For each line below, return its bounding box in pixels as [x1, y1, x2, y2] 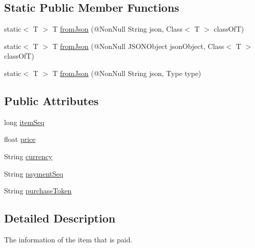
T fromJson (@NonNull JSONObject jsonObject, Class [52, 40, 224, 51]
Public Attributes [4, 92, 99, 108]
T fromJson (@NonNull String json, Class [52, 23, 183, 34]
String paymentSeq [4, 168, 63, 179]
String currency [4, 151, 53, 161]
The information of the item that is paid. [4, 234, 133, 244]
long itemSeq [4, 116, 44, 127]
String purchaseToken [4, 185, 72, 196]
